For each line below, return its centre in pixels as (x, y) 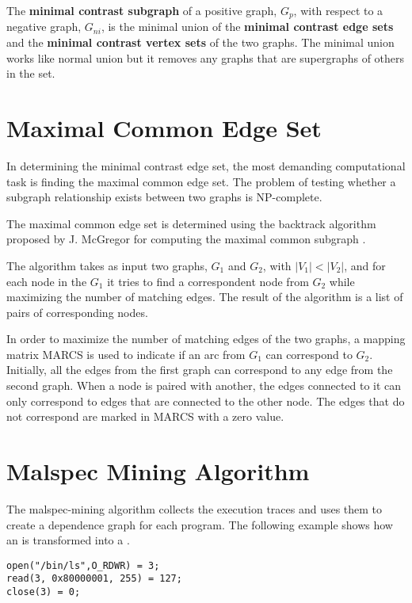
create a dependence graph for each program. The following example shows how (200, 524)
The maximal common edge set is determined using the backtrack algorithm (191, 223)
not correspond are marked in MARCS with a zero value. (145, 416)
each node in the (47, 281)
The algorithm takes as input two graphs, (107, 265)
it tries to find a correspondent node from (208, 281)
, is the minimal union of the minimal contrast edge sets (247, 27)
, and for (365, 265)
